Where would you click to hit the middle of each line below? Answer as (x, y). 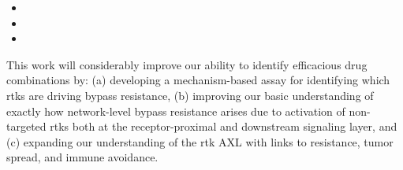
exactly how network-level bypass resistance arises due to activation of (176, 111)
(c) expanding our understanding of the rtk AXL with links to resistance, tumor (200, 141)
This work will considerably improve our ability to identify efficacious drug (187, 64)
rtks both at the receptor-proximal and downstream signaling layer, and (224, 126)
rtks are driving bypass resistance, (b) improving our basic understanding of (190, 95)
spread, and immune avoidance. (82, 157)
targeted (26, 126)
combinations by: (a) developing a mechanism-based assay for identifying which (198, 80)
